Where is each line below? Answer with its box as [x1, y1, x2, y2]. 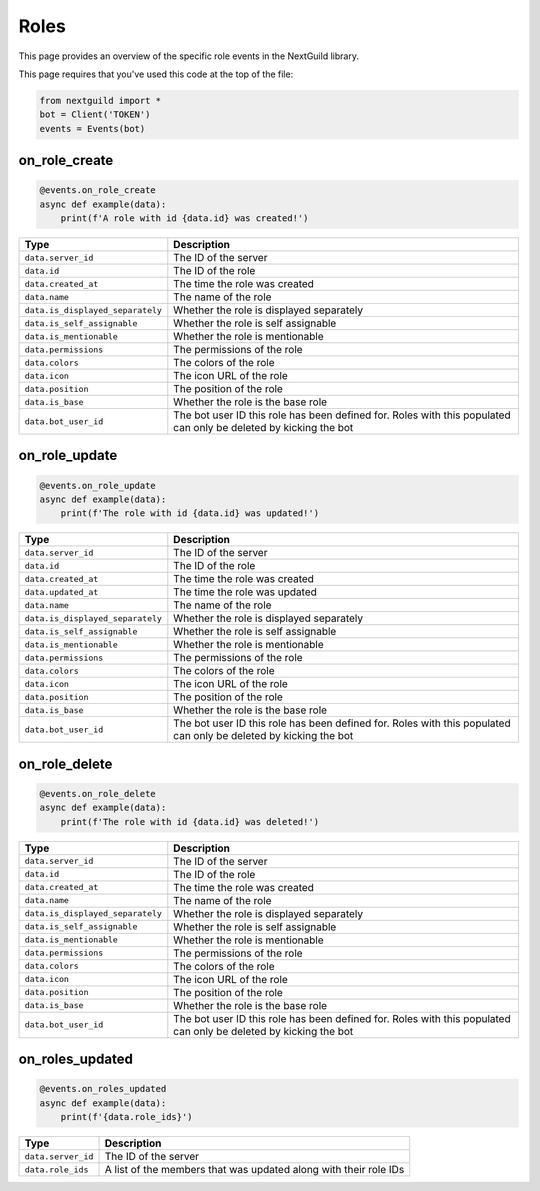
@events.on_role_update [39, 480, 157, 491]
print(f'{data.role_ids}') [60, 1111, 194, 1123]
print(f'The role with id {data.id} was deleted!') [60, 816, 320, 827]
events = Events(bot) [39, 123, 146, 134]
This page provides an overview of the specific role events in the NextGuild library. [18, 50, 360, 62]
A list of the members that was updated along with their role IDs [104, 1163, 405, 1177]
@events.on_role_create [39, 185, 157, 196]
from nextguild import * [39, 95, 162, 106]
